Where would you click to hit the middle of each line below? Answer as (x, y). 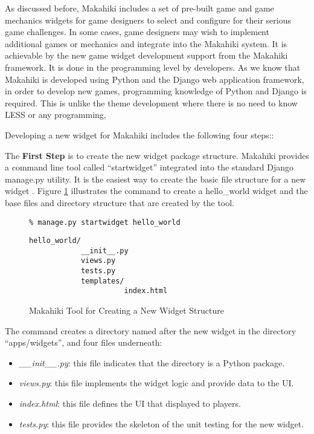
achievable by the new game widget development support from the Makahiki (146, 55)
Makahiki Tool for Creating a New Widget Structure (127, 310)
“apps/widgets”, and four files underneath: (84, 342)
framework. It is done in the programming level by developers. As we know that (153, 67)
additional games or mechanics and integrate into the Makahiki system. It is (146, 43)
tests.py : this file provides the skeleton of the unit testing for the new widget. (162, 423)
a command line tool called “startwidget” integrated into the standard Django (149, 167)
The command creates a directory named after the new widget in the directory (151, 330)
